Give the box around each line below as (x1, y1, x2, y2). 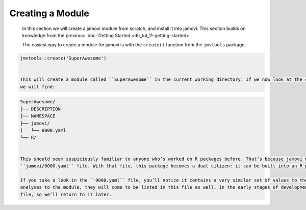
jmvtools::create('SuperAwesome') (20, 55, 107, 61)
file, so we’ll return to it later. (20, 191, 112, 197)
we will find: (20, 84, 56, 89)
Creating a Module (9, 8, 89, 19)
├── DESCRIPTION (20, 106, 61, 112)
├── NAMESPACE (20, 113, 56, 119)
